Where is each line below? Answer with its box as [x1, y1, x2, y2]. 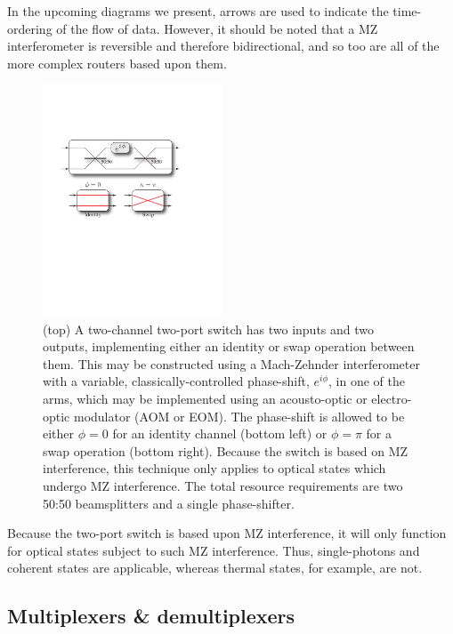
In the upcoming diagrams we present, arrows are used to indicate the [7, 2, 389, 20]
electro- [371, 389, 412, 408]
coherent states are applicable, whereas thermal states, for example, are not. [7, 558, 423, 577]
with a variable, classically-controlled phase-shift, [43, 372, 310, 390]
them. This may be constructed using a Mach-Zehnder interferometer [43, 354, 420, 373]
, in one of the [328, 372, 405, 390]
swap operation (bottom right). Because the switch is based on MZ [43, 441, 409, 460]
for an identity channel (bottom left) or [112, 424, 328, 443]
